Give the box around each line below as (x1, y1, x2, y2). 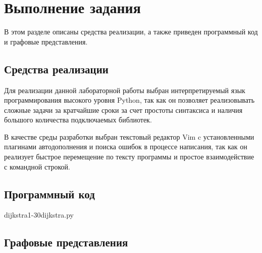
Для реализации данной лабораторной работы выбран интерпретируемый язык (4, 85, 245, 95)
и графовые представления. (4, 36, 88, 47)
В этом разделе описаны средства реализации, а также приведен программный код (4, 26, 258, 37)
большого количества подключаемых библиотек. (4, 114, 152, 125)
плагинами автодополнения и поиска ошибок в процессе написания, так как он (4, 141, 247, 152)
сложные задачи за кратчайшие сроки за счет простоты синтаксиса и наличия (4, 104, 243, 115)
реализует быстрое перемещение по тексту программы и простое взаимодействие (4, 151, 254, 162)
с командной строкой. (4, 161, 70, 172)
